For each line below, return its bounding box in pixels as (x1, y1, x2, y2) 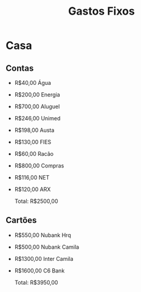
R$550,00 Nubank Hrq (14, 231, 71, 239)
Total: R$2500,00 (14, 197, 58, 205)
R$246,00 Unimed (14, 115, 61, 122)
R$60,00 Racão (14, 150, 54, 157)
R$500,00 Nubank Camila (14, 243, 80, 250)
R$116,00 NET (14, 174, 50, 181)
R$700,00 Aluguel (14, 103, 60, 110)
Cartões (5, 215, 37, 225)
